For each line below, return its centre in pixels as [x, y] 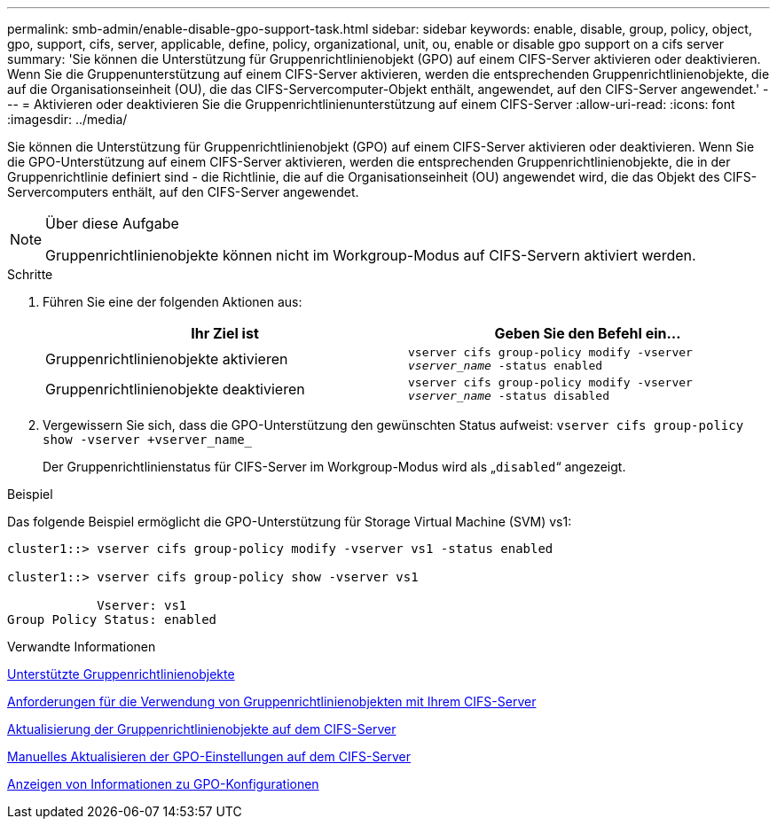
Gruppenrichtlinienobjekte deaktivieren [175, 389]
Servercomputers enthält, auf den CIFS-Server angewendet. [183, 192]
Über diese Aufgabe [112, 223]
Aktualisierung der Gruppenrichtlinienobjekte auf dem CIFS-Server [202, 729]
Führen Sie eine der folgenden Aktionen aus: [173, 302]
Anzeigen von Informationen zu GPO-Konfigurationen [163, 784]
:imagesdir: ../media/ [67, 119]
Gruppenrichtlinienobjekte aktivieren [167, 359]
